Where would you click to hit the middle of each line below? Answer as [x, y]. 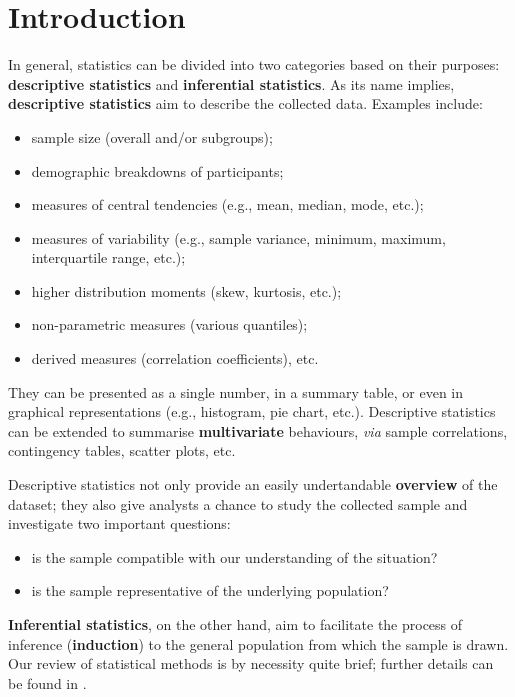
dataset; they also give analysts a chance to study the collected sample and [238, 503]
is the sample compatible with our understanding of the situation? [234, 556]
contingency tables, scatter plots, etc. [122, 450]
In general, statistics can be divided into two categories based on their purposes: [254, 64]
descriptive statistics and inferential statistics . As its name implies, [231, 83]
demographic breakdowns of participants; [157, 170]
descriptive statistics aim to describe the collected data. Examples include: [245, 103]
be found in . [47, 682]
